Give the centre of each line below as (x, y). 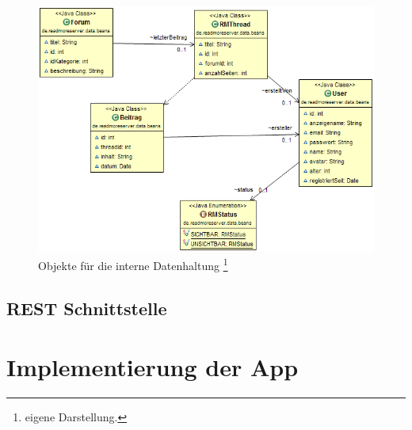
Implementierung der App (153, 366)
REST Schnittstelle (87, 308)
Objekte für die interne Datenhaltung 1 (133, 264)
